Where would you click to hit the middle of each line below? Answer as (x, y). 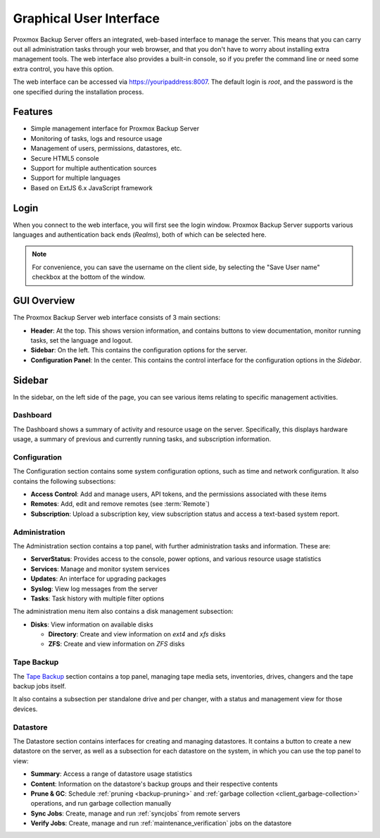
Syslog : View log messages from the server (94, 589)
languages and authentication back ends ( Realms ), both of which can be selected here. (140, 235)
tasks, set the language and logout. (82, 340)
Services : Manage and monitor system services (100, 569)
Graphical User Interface (86, 18)
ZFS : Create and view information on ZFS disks (116, 644)
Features (33, 112)
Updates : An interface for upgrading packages (99, 579)
